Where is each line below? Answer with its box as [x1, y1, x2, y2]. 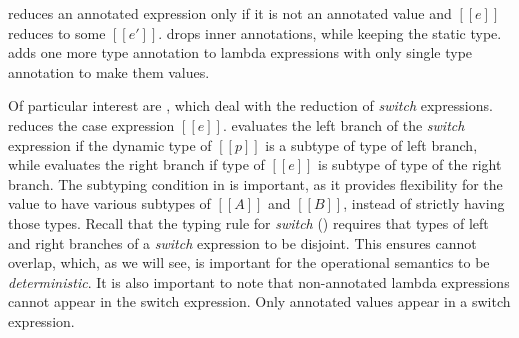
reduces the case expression [8, 114, 175, 135]
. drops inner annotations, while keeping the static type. [158, 22, 502, 43]
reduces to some [8, 22, 106, 43]
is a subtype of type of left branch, [265, 134, 478, 155]
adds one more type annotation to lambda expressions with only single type [8, 42, 473, 63]
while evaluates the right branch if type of [8, 154, 265, 175]
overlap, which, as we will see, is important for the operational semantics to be [8, 252, 490, 273]
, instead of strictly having [343, 193, 505, 214]
